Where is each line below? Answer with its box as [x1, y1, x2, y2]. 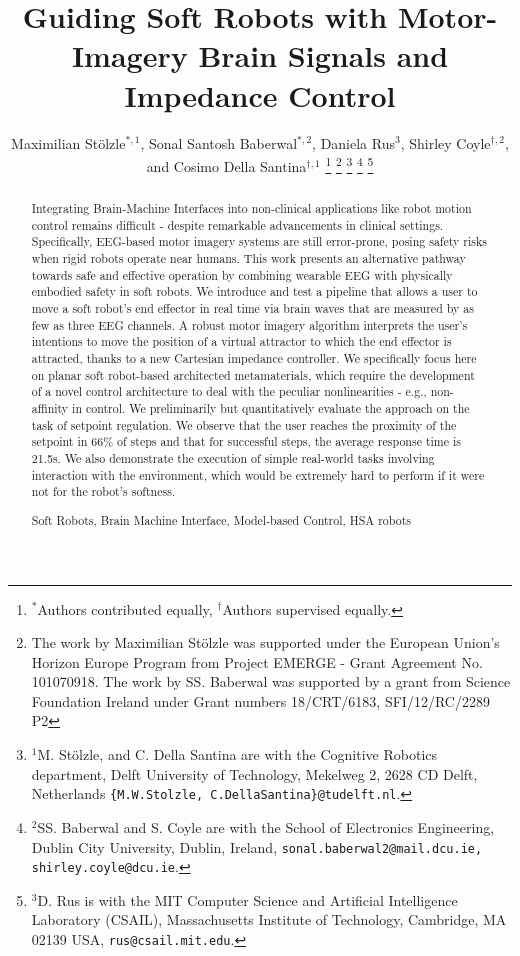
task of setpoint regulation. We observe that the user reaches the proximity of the [31, 416, 457, 433]
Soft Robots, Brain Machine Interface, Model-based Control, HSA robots [31, 511, 412, 528]
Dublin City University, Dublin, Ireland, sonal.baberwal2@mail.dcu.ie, [31, 836, 483, 857]
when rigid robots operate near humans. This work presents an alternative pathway [31, 250, 466, 267]
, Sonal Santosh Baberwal [140, 132, 298, 153]
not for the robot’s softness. [31, 483, 176, 500]
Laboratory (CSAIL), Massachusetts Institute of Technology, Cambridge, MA [31, 909, 507, 930]
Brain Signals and [198, 35, 449, 76]
